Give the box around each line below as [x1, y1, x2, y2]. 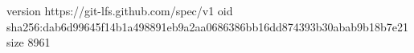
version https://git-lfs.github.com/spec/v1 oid [6, 2, 233, 18]
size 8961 [6, 34, 51, 51]
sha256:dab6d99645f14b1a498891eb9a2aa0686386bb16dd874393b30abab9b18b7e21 [6, 18, 408, 35]
